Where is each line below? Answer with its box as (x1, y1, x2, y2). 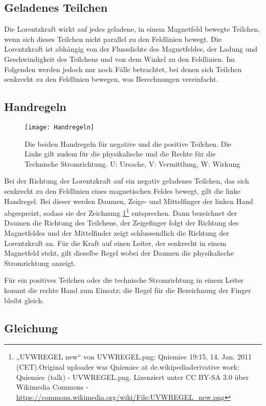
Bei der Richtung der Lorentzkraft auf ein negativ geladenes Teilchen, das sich (4, 175, 249, 186)
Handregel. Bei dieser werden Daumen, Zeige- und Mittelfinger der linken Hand (4, 195, 253, 206)
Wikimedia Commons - (16, 381, 88, 392)
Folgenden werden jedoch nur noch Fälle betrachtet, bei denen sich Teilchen (4, 63, 242, 74)
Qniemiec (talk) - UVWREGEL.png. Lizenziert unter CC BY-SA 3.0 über (16, 371, 249, 382)
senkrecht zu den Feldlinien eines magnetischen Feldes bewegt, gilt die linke (4, 186, 240, 196)
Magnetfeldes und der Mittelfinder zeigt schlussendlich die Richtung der (4, 228, 229, 238)
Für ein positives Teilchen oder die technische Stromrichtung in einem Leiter (4, 275, 244, 285)
